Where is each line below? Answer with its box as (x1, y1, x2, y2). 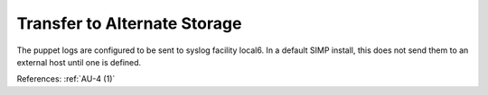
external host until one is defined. (16, 56, 142, 67)
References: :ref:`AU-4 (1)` (16, 73, 116, 84)
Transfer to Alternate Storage (16, 13, 242, 33)
